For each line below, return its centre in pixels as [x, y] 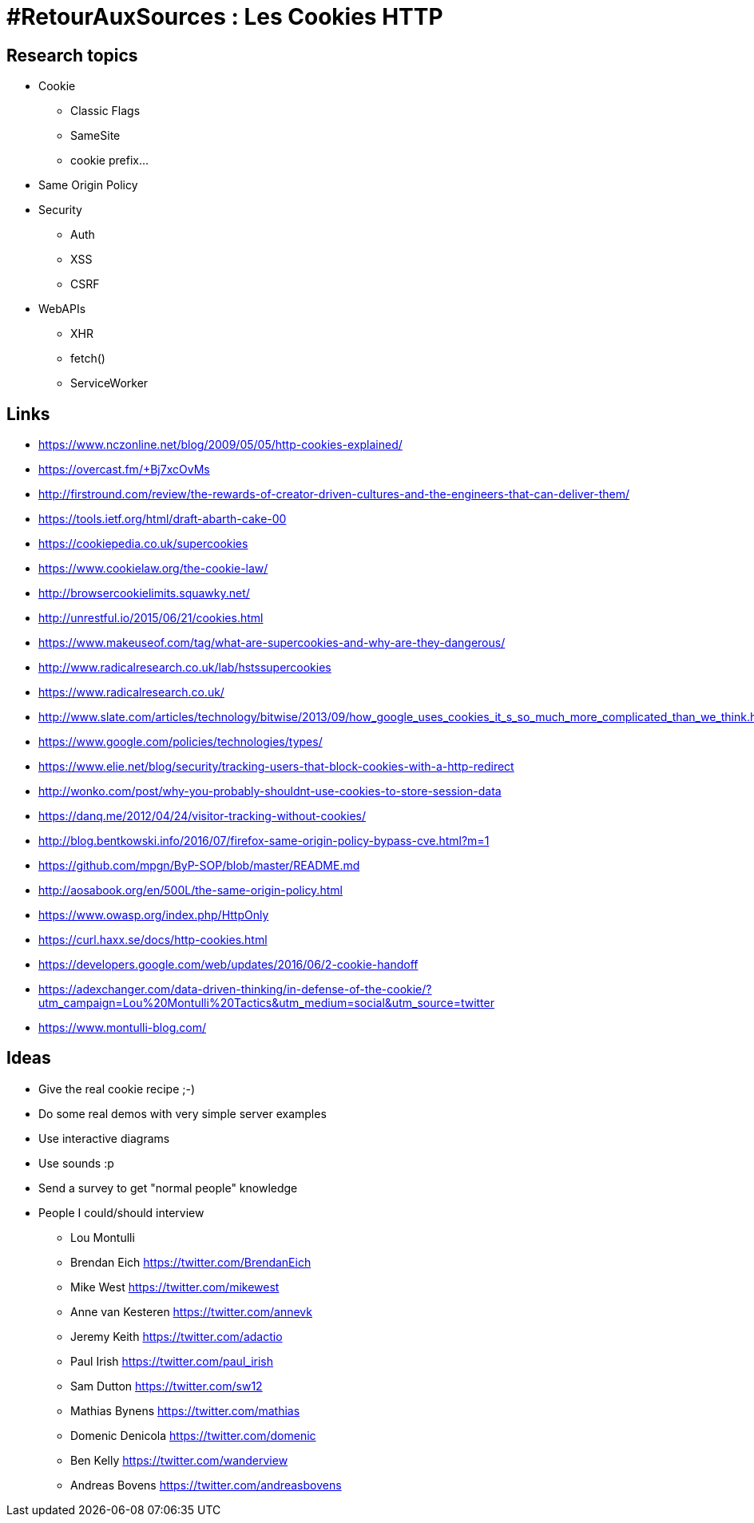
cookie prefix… [110, 161]
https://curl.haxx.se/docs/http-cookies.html [153, 940]
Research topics [72, 55]
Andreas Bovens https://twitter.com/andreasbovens [206, 1485]
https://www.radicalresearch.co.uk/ [131, 692]
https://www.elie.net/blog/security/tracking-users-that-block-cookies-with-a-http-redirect [276, 767]
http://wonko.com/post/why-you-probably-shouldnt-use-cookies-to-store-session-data [270, 791]
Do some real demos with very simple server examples [183, 1113]
